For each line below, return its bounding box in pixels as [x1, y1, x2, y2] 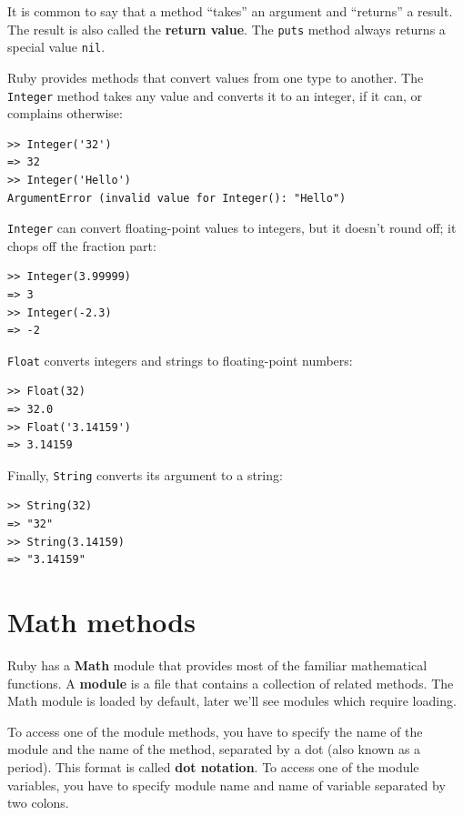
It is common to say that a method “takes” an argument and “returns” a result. [7, 2, 453, 20]
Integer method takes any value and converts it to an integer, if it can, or [7, 86, 422, 105]
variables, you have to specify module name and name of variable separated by [7, 775, 446, 794]
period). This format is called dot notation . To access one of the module [7, 757, 419, 776]
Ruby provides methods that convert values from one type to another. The [7, 67, 424, 86]
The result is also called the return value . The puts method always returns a [7, 19, 446, 38]
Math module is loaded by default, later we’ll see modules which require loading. [7, 691, 457, 710]
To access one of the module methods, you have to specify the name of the [7, 721, 423, 740]
